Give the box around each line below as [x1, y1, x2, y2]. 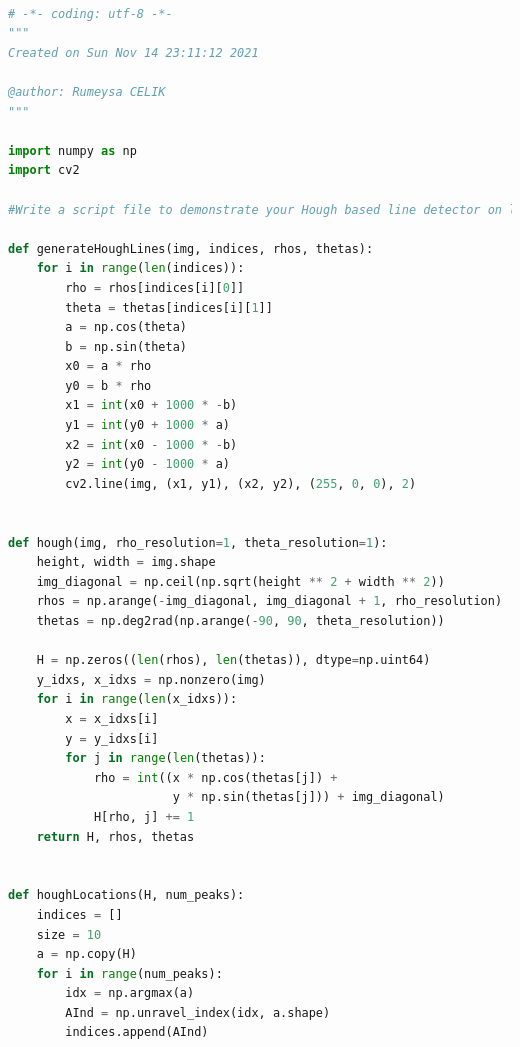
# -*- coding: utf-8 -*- [8, 6, 173, 21]
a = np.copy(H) [36, 947, 137, 962]
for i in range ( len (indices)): [36, 261, 245, 276]
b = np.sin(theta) [65, 339, 187, 354]
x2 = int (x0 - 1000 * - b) [65, 437, 238, 452]
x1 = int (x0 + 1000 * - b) [65, 398, 238, 413]
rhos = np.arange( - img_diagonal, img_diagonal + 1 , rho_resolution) [36, 594, 503, 609]
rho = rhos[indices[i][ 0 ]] [65, 280, 245, 295]
